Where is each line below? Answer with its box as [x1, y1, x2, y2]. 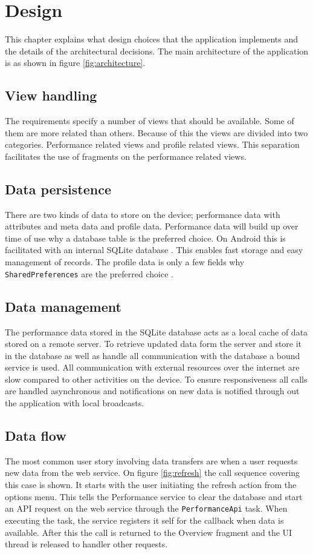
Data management [5, 297, 121, 315]
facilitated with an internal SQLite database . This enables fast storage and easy [5, 243, 303, 256]
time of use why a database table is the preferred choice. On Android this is [5, 231, 286, 244]
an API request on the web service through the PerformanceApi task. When [5, 502, 288, 515]
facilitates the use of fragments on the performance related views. [5, 150, 247, 162]
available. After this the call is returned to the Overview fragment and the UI [5, 526, 292, 538]
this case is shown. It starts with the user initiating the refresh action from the [5, 478, 297, 491]
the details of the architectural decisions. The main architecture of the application [5, 44, 309, 57]
